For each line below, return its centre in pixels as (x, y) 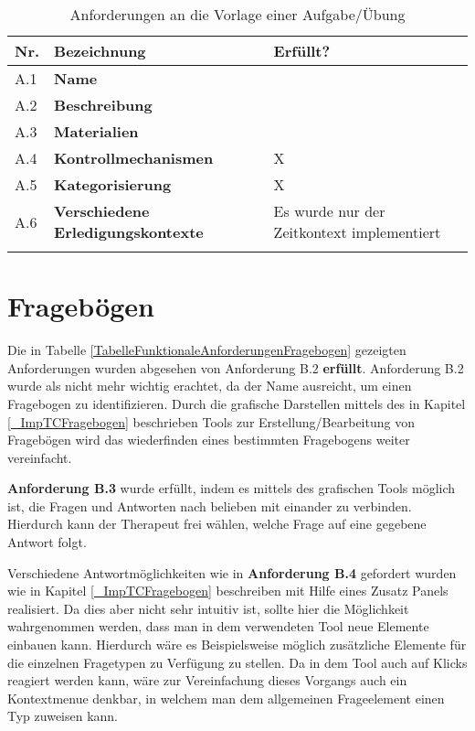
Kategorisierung (113, 184)
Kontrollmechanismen (134, 158)
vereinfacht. (40, 457)
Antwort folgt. (47, 542)
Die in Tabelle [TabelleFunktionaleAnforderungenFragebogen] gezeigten (207, 350)
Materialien (96, 131)
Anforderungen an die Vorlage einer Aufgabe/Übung (237, 14)
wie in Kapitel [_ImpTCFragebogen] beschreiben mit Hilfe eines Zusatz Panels (228, 591)
